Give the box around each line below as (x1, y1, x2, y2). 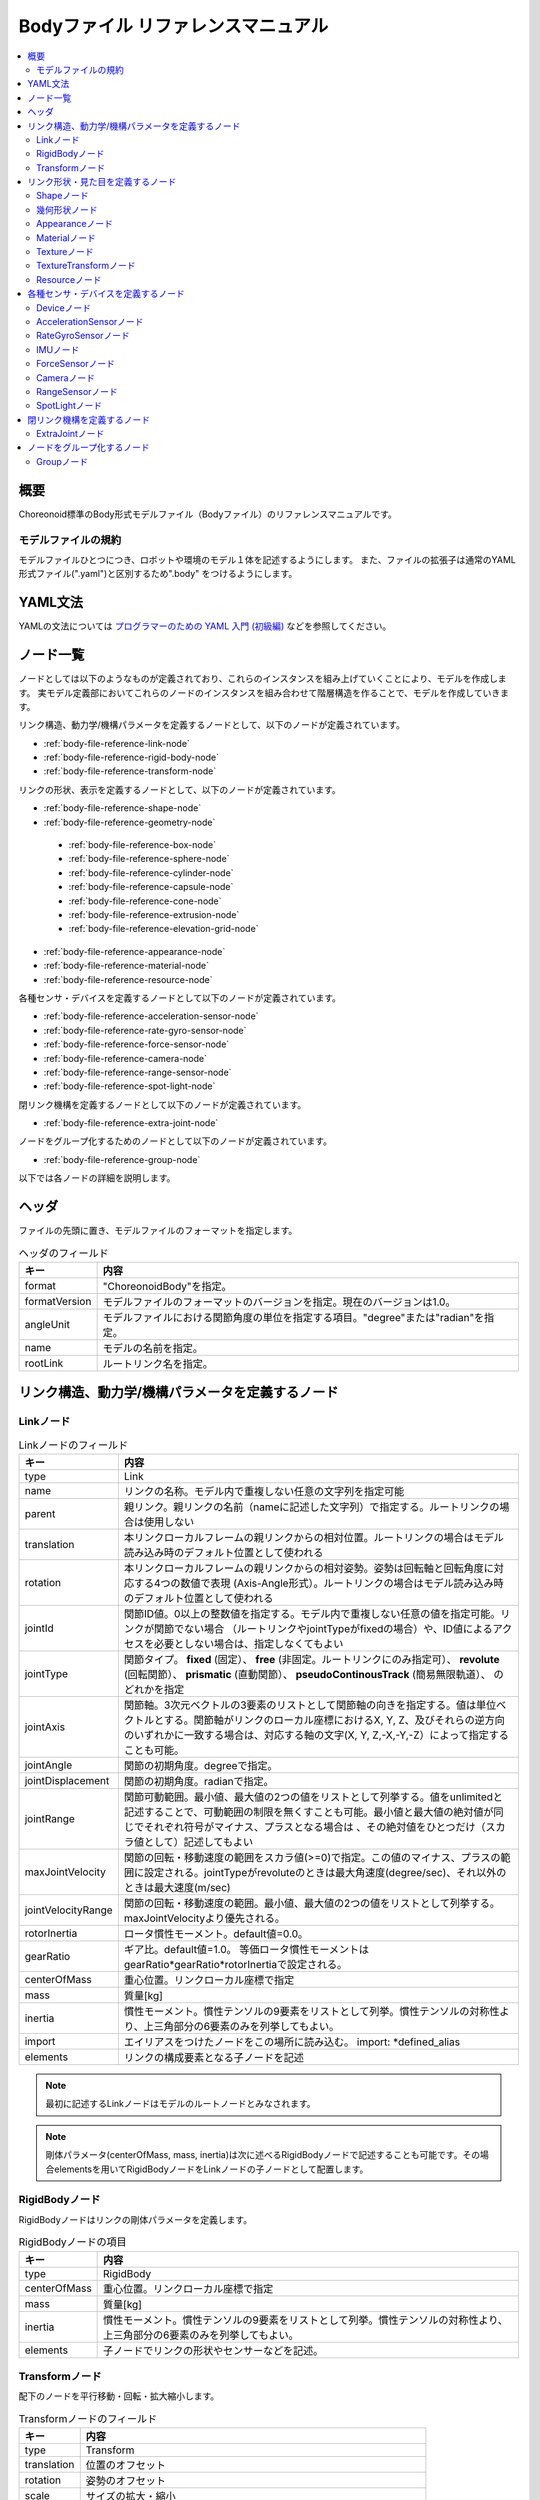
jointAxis (24, 1720, 65, 1734)
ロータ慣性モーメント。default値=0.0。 (123, 1927, 309, 1941)
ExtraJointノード (36, 428, 105, 440)
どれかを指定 (123, 1683, 185, 1697)
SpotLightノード (36, 400, 103, 412)
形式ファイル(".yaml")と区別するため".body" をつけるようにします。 (18, 568, 298, 580)
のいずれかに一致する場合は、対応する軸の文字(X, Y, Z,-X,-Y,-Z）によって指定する (123, 1728, 509, 1742)
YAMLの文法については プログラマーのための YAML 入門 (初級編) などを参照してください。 (18, 620, 392, 632)
